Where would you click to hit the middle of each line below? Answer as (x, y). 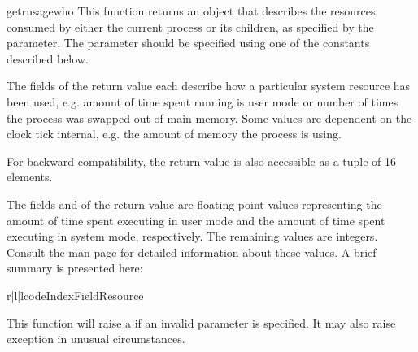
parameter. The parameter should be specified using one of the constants (188, 43)
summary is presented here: (75, 268)
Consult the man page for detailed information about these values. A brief (192, 252)
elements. (30, 177)
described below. (48, 58)
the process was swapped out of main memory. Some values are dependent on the (209, 117)
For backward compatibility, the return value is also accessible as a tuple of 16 (202, 161)
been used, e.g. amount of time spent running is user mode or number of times (202, 101)
